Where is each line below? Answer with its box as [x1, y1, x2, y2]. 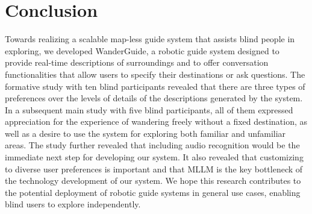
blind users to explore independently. [5, 198, 141, 210]
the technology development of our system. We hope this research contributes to [5, 174, 301, 187]
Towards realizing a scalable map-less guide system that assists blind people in [5, 33, 295, 45]
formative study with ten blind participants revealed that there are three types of [5, 80, 305, 92]
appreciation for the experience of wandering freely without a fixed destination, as [5, 115, 308, 128]
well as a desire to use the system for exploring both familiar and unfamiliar [5, 127, 286, 139]
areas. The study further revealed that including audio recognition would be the [5, 139, 300, 151]
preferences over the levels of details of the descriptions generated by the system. [5, 92, 303, 104]
